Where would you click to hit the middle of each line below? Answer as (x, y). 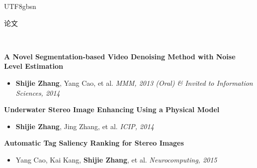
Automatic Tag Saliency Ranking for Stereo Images (94, 143)
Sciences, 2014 (38, 92)
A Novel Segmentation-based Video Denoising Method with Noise (120, 56)
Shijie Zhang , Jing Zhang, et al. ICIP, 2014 (85, 126)
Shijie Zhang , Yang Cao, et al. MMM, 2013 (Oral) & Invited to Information (134, 83)
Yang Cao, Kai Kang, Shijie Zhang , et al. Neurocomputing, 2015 (116, 159)
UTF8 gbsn (20, 6)
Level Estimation (34, 66)
